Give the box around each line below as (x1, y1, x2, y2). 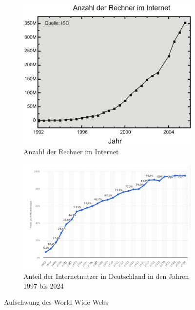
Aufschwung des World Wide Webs (4, 297, 109, 307)
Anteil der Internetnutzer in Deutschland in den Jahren (23, 271, 189, 281)
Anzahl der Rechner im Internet (23, 146, 119, 156)
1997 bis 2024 (23, 280, 64, 291)
